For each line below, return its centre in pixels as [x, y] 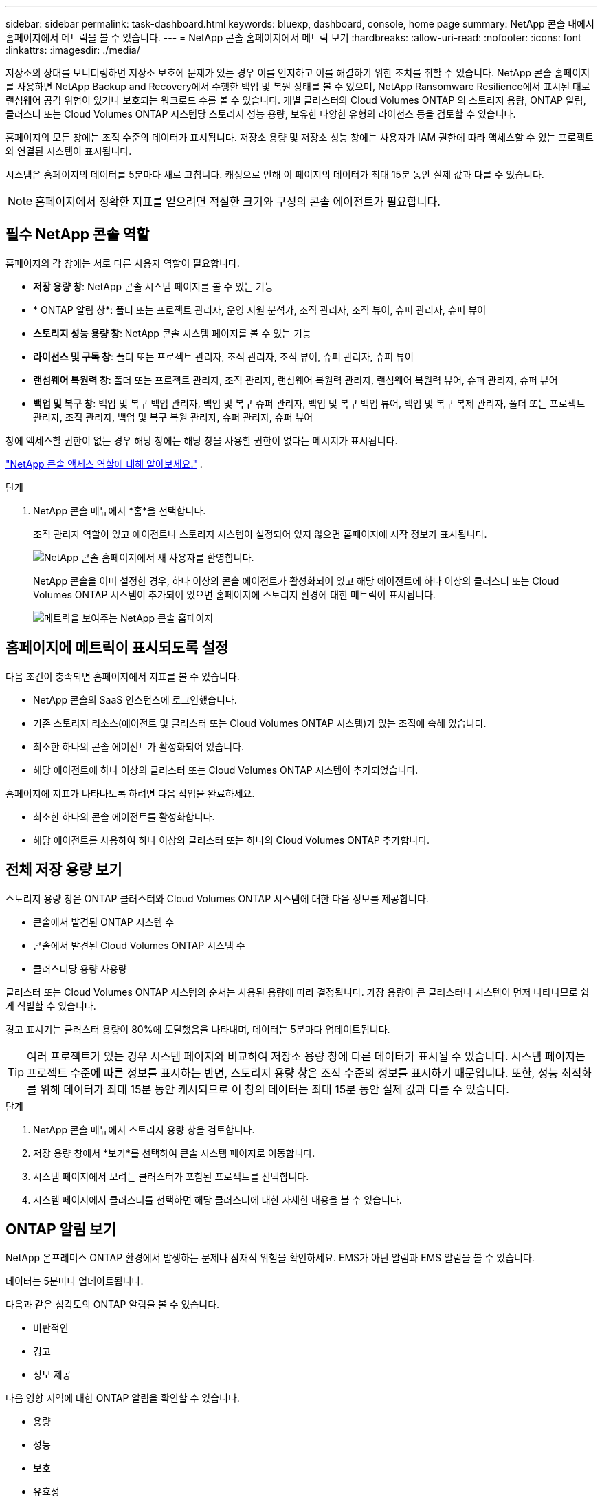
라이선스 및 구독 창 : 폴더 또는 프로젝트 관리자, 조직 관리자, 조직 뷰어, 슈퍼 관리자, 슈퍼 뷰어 [223, 356]
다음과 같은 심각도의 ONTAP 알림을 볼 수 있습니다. [113, 1305]
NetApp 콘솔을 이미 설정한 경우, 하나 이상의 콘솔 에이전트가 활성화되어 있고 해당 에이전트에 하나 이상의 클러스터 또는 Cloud [296, 580]
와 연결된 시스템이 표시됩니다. [69, 151]
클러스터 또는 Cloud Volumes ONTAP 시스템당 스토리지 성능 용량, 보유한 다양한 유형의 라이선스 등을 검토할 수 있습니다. [261, 114]
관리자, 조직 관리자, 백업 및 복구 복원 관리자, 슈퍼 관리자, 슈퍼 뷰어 [173, 417]
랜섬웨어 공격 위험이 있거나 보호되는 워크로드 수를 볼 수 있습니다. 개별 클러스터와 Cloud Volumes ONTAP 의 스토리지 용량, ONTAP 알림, [296, 100]
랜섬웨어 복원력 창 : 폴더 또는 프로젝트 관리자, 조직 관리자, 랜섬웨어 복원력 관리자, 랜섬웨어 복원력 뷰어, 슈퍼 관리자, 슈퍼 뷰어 [296, 380]
